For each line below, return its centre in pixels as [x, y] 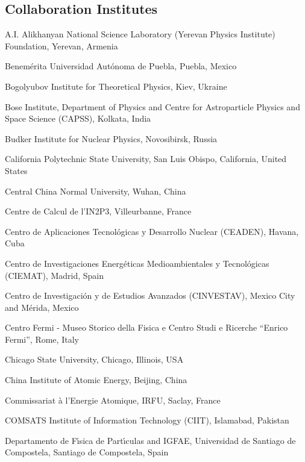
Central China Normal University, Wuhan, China [96, 191]
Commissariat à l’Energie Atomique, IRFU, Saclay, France [113, 400]
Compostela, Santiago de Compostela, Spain [87, 452]
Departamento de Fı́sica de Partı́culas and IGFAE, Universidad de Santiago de [150, 440]
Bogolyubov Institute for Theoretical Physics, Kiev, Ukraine [116, 86]
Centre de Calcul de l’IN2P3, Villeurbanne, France [98, 211]
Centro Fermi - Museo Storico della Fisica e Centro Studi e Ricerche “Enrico [146, 327]
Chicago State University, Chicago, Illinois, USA [94, 359]
